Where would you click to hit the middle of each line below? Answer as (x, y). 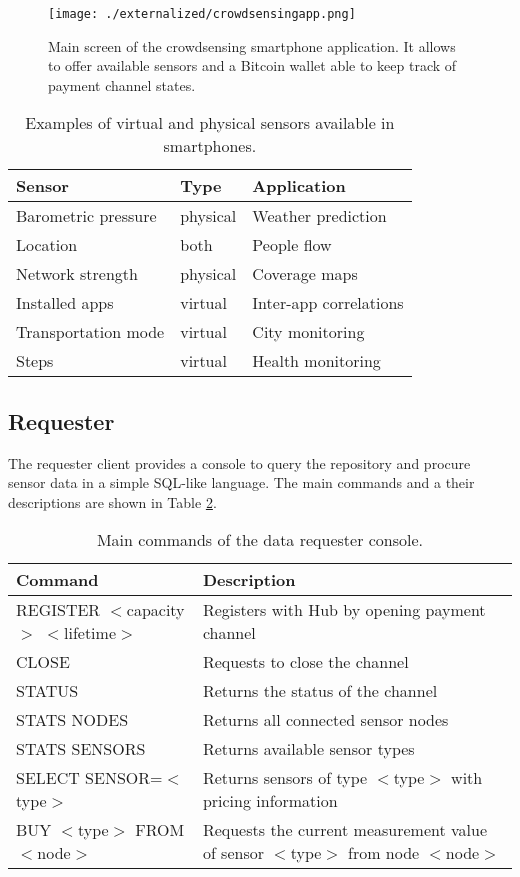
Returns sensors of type (285, 778)
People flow (292, 245)
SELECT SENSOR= (89, 778)
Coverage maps (305, 274)
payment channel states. (122, 84)
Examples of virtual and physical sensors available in (210, 123)
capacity (155, 610)
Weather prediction (319, 216)
